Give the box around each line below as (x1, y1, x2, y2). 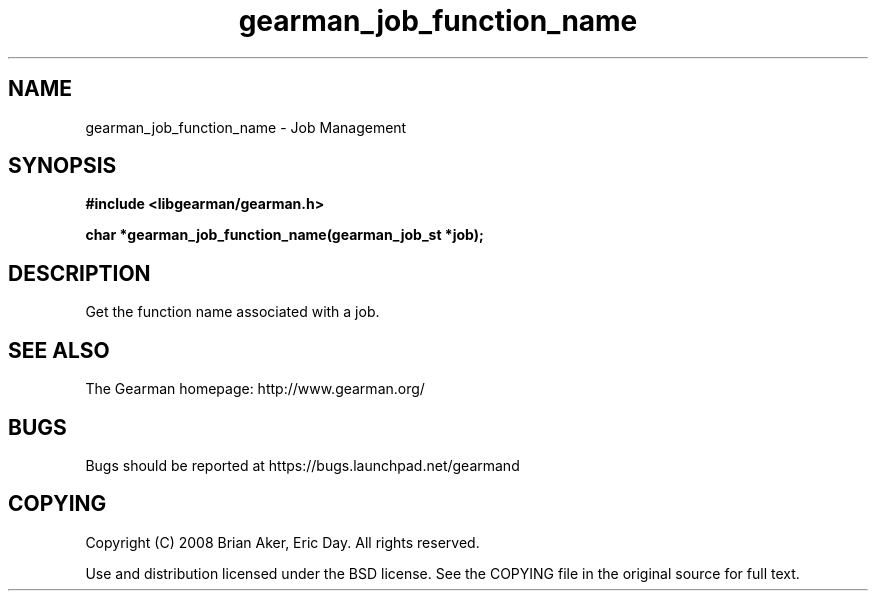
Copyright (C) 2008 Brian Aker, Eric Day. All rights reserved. (85, 533, 480, 551)
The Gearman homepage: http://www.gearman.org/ (85, 380, 425, 398)
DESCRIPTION (8, 260, 151, 286)
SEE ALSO (8, 337, 110, 363)
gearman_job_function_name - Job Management (85, 118, 407, 136)
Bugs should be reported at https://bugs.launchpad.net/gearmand (85, 456, 520, 474)
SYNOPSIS (8, 153, 117, 179)
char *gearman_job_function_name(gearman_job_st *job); (85, 226, 484, 244)
